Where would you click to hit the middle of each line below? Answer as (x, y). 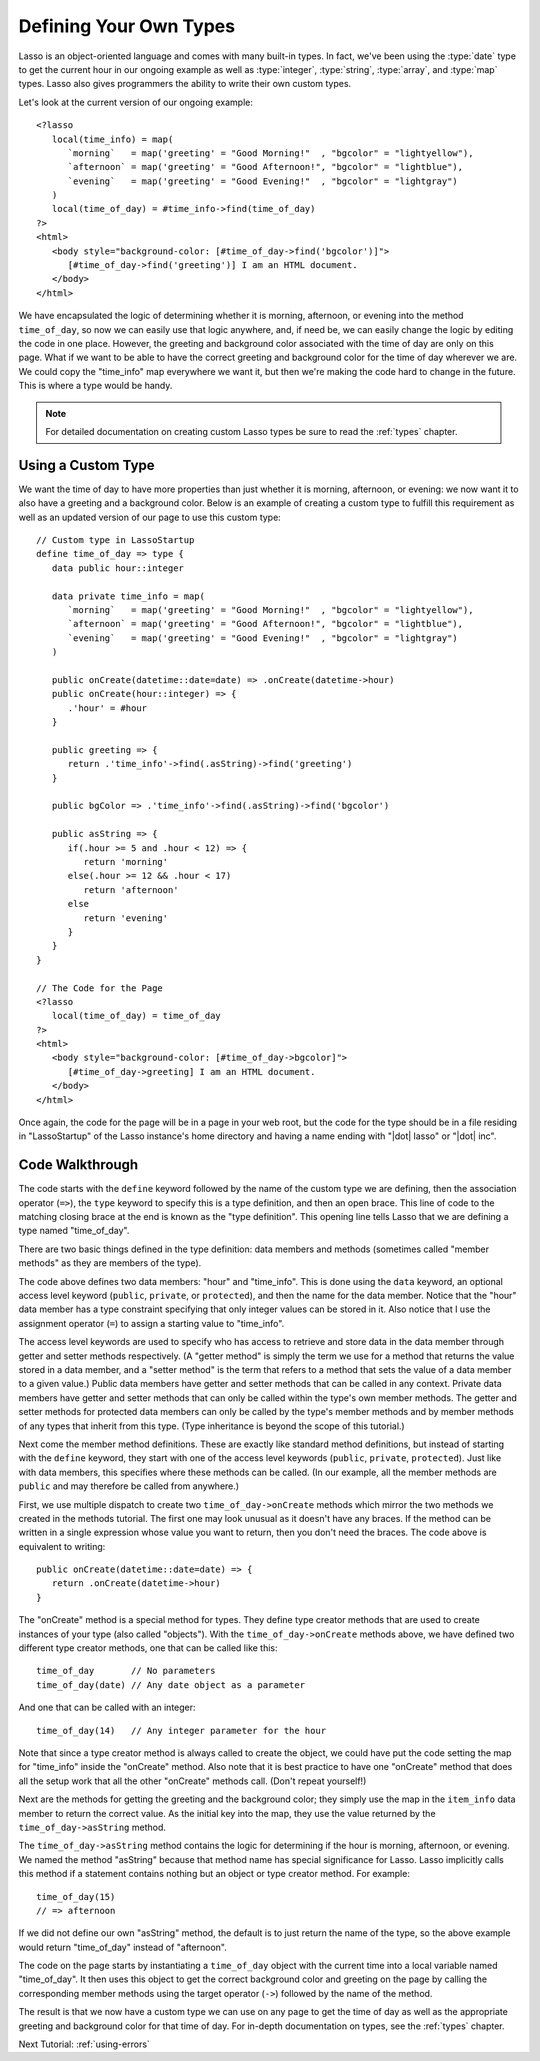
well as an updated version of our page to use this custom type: (150, 517)
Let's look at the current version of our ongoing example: (136, 102)
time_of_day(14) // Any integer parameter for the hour (181, 1730)
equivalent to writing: (62, 1546)
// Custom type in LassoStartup (115, 540)
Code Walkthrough (78, 1165)
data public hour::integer (118, 568)
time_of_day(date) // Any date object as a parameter (170, 1684)
